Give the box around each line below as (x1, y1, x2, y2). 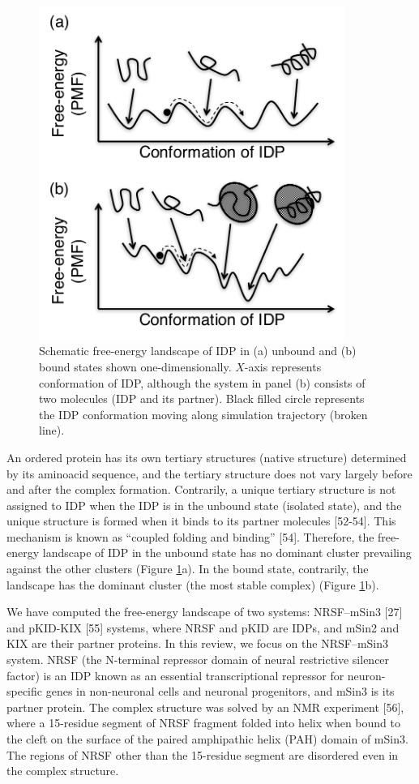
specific (6, 683, 43, 700)
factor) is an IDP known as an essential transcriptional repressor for (6, 666, 344, 683)
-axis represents (244, 358, 322, 375)
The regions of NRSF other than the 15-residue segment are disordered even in (6, 746, 399, 763)
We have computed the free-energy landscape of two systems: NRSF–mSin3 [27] (6, 603, 403, 620)
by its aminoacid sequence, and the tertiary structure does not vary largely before (6, 465, 413, 482)
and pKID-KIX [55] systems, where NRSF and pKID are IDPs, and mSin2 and (6, 619, 400, 636)
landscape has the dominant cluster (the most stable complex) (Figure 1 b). (6, 576, 379, 593)
